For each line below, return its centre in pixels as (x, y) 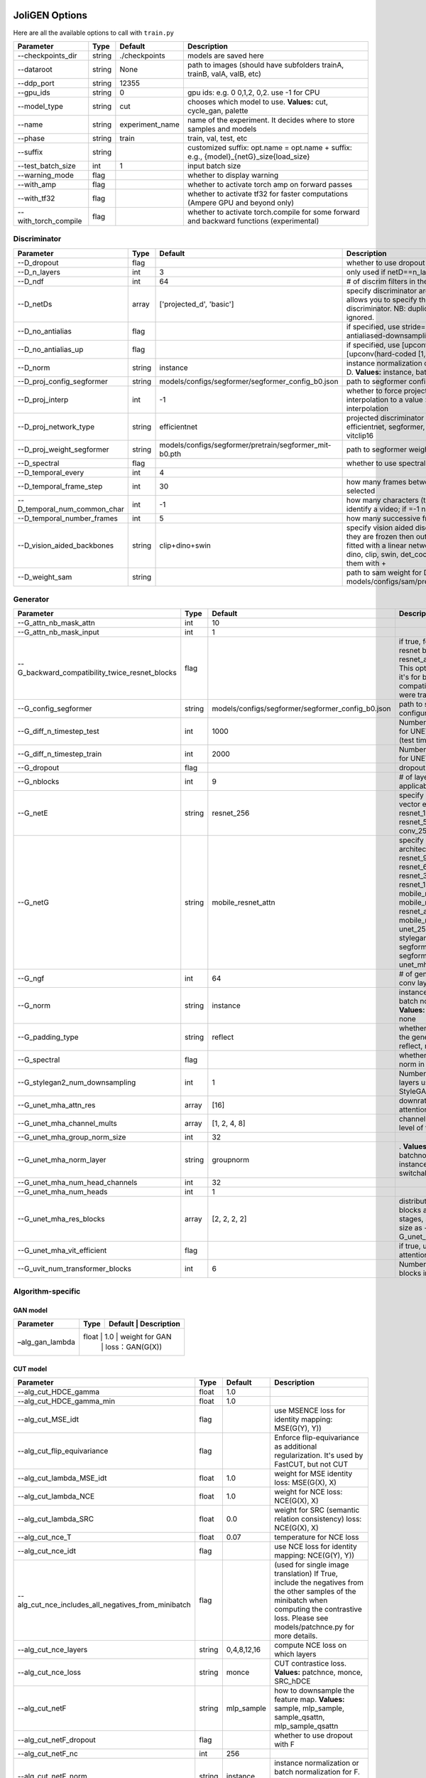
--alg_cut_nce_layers (53, 1649)
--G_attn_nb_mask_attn (56, 623)
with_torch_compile (50, 220)
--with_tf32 (36, 198)
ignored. (360, 317)
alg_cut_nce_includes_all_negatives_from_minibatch (104, 1604)
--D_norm (34, 368)
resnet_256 (231, 813)
